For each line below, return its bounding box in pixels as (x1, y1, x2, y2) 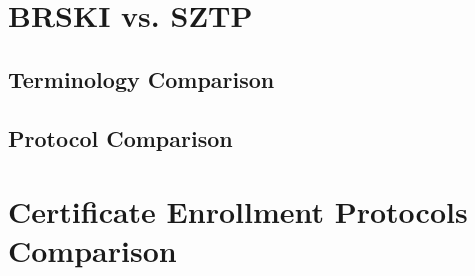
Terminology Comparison (8, 63, 275, 94)
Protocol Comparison (8, 122, 233, 153)
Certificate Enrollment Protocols (8, 191, 468, 232)
